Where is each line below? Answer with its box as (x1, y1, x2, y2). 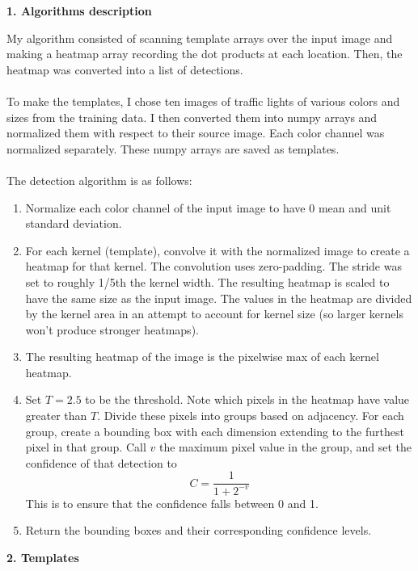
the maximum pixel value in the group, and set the (158, 439, 412, 456)
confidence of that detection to (25, 454, 177, 471)
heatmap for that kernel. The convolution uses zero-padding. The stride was (25, 258, 402, 275)
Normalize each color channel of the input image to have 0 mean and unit (25, 199, 391, 216)
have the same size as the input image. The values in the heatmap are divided (25, 289, 412, 306)
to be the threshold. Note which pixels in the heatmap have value (85, 391, 410, 408)
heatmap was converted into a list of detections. (6, 61, 243, 78)
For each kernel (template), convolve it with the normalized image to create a (25, 241, 410, 258)
